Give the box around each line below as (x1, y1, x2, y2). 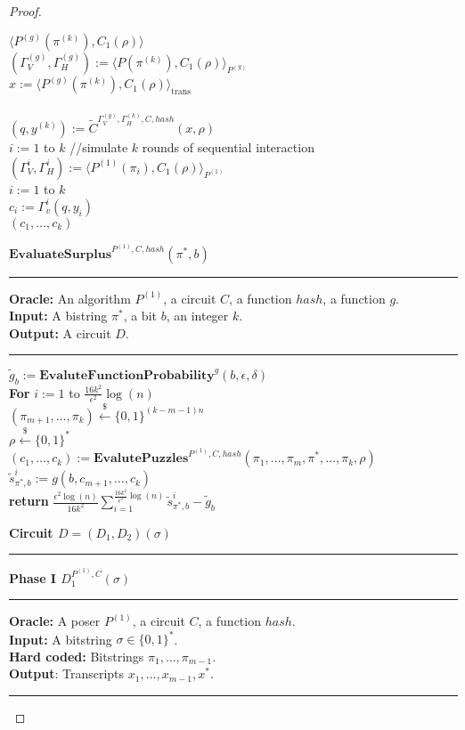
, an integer (166, 306, 229, 325)
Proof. (9, 2, 42, 20)
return (9, 491, 49, 509)
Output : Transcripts (9, 664, 125, 683)
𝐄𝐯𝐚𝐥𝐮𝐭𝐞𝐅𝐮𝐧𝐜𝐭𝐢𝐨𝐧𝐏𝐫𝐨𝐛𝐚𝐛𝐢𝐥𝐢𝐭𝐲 (39, 369, 215, 382)
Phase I (9, 568, 56, 587)
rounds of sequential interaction (142, 138, 314, 157)
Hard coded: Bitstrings (9, 646, 144, 665)
